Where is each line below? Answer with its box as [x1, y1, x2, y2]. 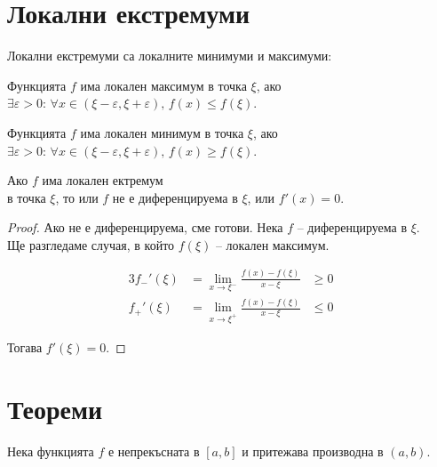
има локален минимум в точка [80, 123, 244, 141]
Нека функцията [7, 441, 94, 460]
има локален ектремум [42, 171, 163, 189]
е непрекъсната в [107, 441, 200, 460]
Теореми [7, 390, 103, 426]
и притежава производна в [242, 441, 384, 460]
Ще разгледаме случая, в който [7, 235, 175, 254]
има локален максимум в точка [80, 76, 247, 94]
